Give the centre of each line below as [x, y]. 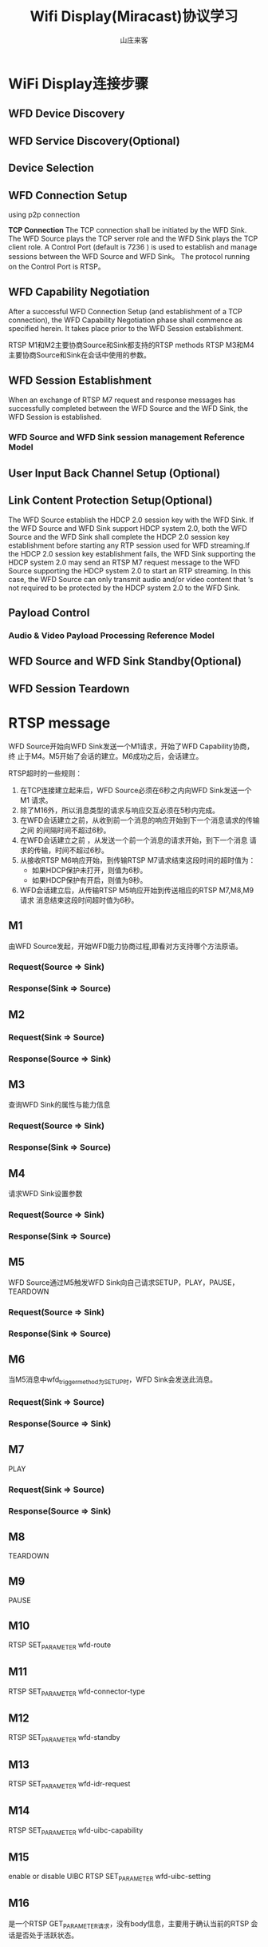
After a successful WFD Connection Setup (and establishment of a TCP [126, 311]
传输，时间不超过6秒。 [71, 850]
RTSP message [59, 722]
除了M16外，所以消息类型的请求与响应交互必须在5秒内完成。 [120, 810]
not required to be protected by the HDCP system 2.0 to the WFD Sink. [124, 588]
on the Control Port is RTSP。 [57, 266]
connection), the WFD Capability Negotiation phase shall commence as [126, 320]
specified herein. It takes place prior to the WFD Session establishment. [126, 328]
